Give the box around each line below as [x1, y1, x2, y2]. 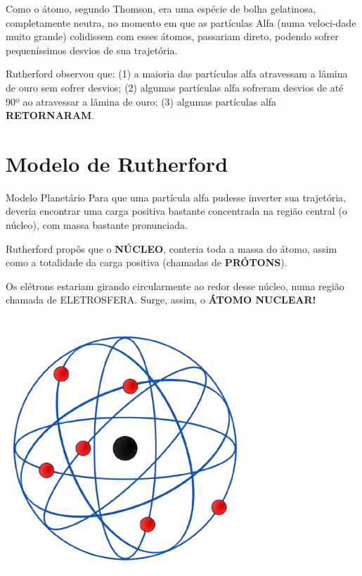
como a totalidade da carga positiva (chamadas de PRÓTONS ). [6, 255, 287, 270]
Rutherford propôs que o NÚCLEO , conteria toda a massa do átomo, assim [6, 241, 337, 256]
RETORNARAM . [6, 108, 95, 123]
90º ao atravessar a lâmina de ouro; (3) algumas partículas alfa [6, 94, 277, 108]
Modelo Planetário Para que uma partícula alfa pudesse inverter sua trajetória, [6, 189, 346, 204]
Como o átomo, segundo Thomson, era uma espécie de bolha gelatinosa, [6, 1, 316, 15]
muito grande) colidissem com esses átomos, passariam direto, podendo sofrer [6, 29, 339, 44]
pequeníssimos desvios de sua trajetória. [6, 42, 178, 57]
